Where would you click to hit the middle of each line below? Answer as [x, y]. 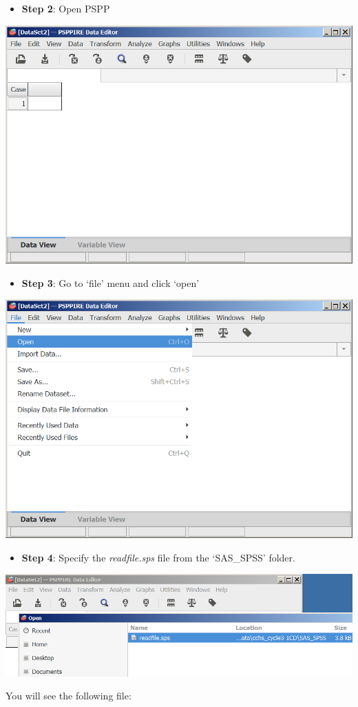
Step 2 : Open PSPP [66, 8]
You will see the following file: [69, 696]
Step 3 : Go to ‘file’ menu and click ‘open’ [110, 282]
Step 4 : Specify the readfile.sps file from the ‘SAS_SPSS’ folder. [158, 557]
